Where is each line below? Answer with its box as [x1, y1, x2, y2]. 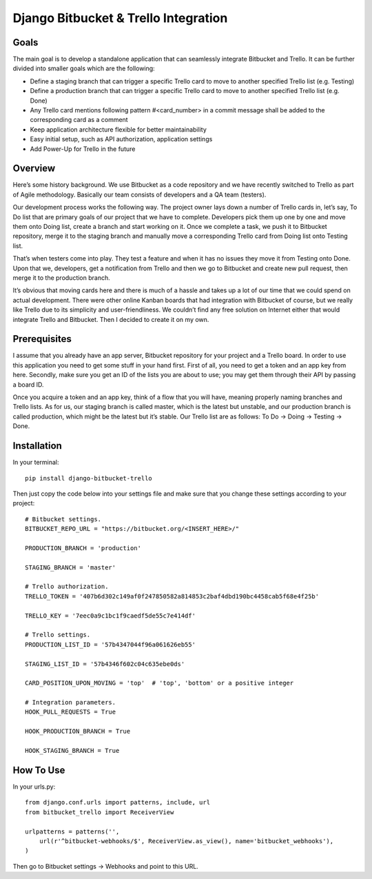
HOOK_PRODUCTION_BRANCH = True [25, 727, 131, 736]
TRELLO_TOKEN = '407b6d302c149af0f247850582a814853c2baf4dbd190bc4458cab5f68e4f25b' [25, 592, 320, 600]
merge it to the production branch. [12, 274, 110, 282]
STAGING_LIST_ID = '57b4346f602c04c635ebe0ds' [25, 660, 185, 668]
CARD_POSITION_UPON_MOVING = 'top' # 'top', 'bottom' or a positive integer [25, 679, 294, 687]
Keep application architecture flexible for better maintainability [30, 125, 207, 134]
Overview [12, 163, 56, 174]
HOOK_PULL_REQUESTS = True [25, 708, 116, 716]
